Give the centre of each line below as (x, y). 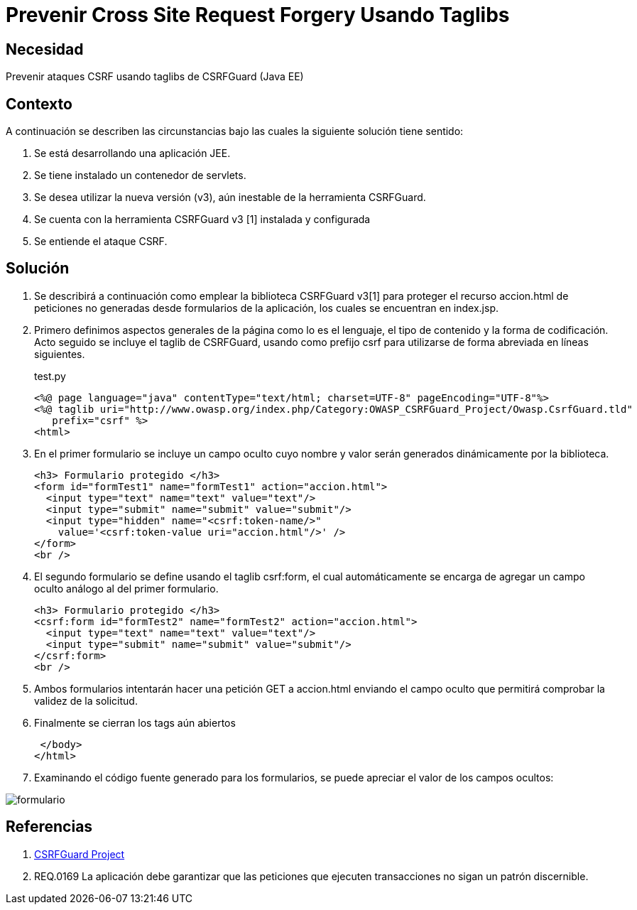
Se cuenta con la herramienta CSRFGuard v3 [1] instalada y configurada (202, 220)
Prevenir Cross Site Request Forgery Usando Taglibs (258, 15)
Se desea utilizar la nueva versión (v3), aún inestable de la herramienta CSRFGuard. (230, 197)
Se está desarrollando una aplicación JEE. (132, 153)
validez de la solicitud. (86, 700)
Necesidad (45, 49)
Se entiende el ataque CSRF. (101, 242)
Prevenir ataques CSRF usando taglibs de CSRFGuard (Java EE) (155, 77)
